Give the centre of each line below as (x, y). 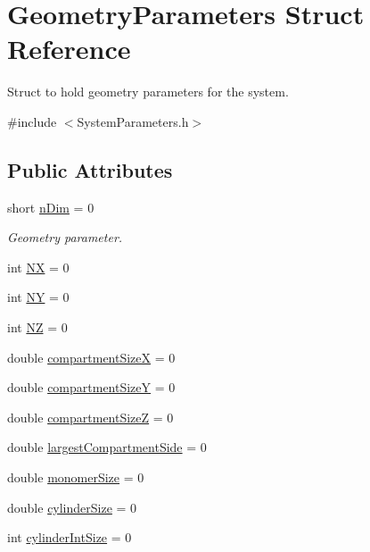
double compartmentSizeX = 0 (91, 357)
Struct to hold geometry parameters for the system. (148, 92)
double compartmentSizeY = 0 (91, 387)
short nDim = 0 (51, 207)
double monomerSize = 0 (76, 477)
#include (32, 121)
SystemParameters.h (133, 121)
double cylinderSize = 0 (72, 507)
